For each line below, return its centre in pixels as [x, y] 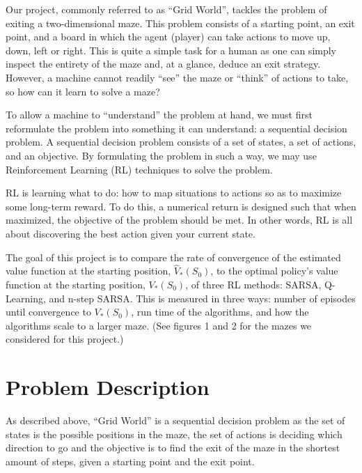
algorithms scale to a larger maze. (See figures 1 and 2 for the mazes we [159, 325]
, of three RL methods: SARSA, [253, 284]
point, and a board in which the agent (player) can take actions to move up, [168, 37]
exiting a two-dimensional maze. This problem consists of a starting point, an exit [180, 23]
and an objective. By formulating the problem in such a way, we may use [161, 155]
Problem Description [108, 387]
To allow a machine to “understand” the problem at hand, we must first [159, 115]
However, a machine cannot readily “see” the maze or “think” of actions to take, [177, 77]
